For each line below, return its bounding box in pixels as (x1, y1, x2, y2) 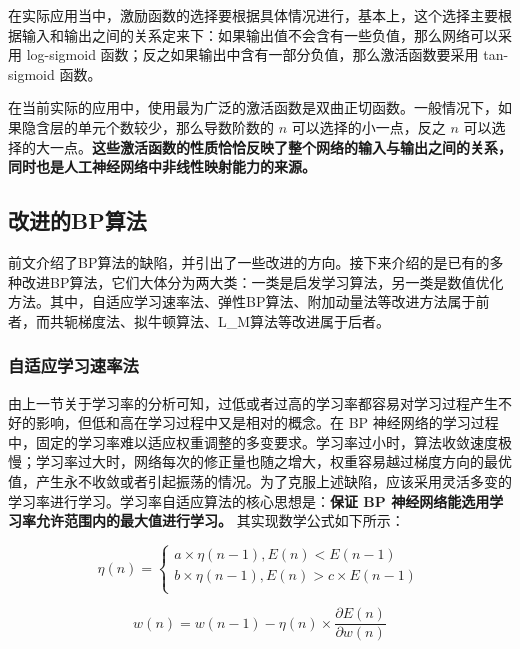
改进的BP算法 (8, 205, 147, 236)
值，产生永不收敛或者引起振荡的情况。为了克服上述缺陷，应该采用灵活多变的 (8, 470, 512, 491)
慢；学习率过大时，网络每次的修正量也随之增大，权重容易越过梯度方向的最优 (8, 451, 512, 472)
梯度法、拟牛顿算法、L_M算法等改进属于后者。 (77, 310, 391, 331)
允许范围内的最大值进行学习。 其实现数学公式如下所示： (35, 510, 405, 531)
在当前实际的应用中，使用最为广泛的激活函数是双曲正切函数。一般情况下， (8, 97, 498, 118)
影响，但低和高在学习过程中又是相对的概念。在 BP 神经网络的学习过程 (35, 412, 499, 433)
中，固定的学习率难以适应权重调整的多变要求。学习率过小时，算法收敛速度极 (8, 431, 512, 452)
